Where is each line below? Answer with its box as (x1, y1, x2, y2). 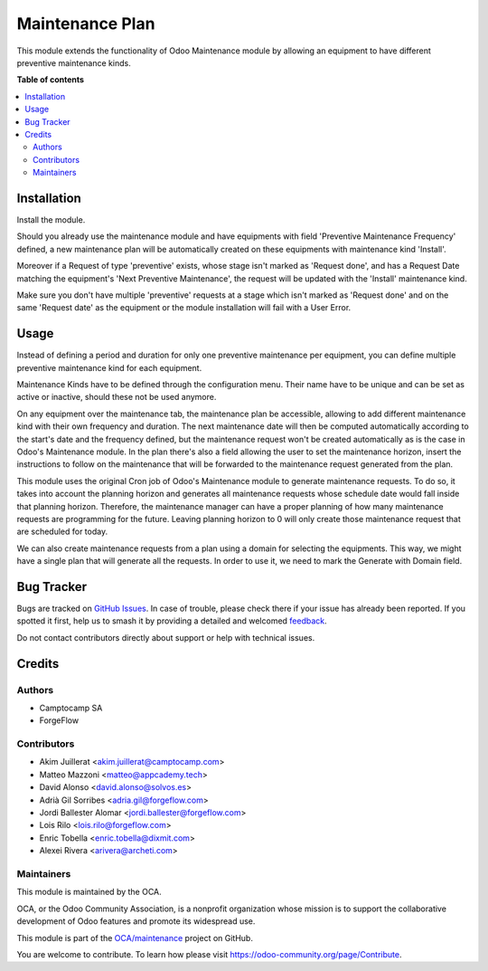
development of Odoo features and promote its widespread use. (16, 916, 256, 927)
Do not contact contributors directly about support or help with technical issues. (16, 632, 315, 643)
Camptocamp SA (39, 702, 103, 713)
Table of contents (16, 74, 85, 85)
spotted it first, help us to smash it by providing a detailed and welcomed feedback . (16, 615, 327, 626)
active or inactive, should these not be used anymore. (16, 392, 217, 403)
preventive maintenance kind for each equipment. (16, 362, 202, 373)
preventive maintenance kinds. (16, 57, 131, 68)
